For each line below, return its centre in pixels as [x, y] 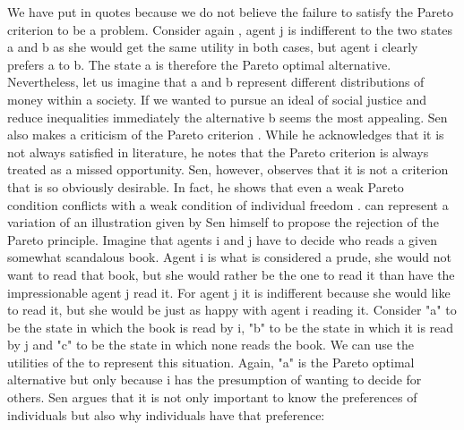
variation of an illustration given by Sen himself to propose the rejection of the [223, 222]
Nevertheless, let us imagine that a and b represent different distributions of [216, 82]
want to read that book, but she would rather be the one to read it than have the [231, 274]
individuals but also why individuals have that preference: [166, 414]
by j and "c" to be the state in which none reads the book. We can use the [211, 345]
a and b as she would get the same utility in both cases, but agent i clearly [213, 47]
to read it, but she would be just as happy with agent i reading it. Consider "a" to [232, 310]
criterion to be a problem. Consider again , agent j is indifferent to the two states [230, 29]
